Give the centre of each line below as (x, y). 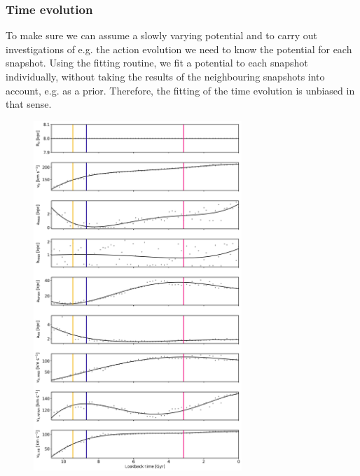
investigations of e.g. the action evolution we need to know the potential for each (179, 49)
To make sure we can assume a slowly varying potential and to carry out (161, 35)
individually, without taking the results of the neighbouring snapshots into (165, 76)
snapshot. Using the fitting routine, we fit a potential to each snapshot (157, 63)
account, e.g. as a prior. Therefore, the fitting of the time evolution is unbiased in (180, 90)
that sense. (29, 104)
